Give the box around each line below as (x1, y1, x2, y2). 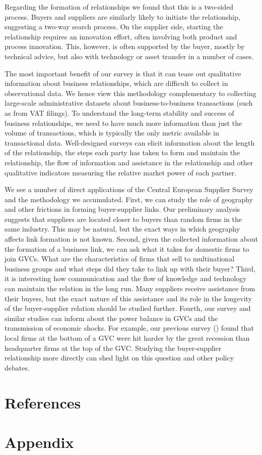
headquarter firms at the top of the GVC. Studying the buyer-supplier (5, 342, 222, 353)
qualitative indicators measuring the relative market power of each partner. (5, 167, 237, 177)
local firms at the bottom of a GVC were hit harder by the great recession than (5, 333, 250, 343)
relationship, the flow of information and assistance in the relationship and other (5, 157, 253, 167)
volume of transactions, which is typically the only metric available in (5, 127, 219, 138)
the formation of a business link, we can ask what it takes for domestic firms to (5, 243, 249, 254)
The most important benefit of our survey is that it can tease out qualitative (5, 68, 241, 78)
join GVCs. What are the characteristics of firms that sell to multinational (5, 253, 235, 264)
